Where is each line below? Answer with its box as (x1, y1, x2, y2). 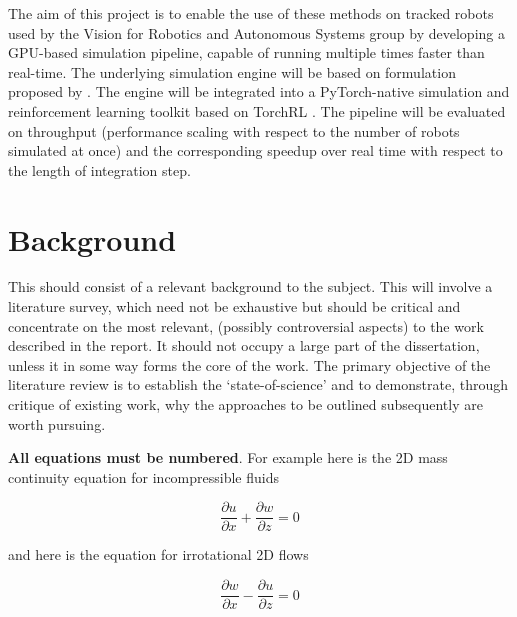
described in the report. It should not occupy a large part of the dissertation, (8, 335, 480, 356)
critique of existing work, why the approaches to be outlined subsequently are (8, 394, 483, 415)
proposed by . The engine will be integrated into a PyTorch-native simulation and (8, 81, 510, 102)
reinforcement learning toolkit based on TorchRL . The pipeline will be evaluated (8, 100, 506, 121)
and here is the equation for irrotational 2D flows (8, 544, 309, 565)
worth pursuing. (8, 413, 106, 434)
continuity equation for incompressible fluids (8, 466, 280, 487)
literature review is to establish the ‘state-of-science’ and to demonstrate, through (8, 374, 508, 395)
